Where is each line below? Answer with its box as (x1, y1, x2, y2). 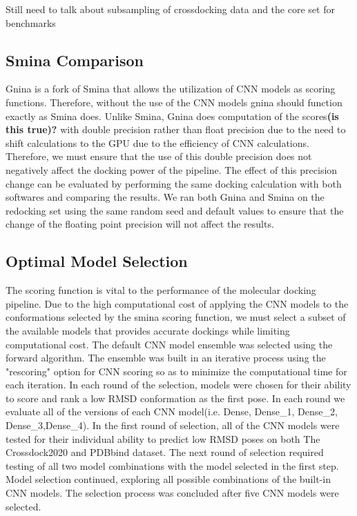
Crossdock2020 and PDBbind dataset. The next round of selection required (6, 445, 324, 459)
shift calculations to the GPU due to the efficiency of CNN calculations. (6, 135, 309, 150)
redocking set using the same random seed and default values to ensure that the (6, 203, 344, 217)
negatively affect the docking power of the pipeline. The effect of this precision (6, 162, 338, 177)
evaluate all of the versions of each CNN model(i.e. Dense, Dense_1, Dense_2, (6, 404, 338, 419)
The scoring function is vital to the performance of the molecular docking (6, 283, 316, 297)
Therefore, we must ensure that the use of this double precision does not (6, 149, 312, 163)
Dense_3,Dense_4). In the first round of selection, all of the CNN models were (6, 418, 340, 433)
